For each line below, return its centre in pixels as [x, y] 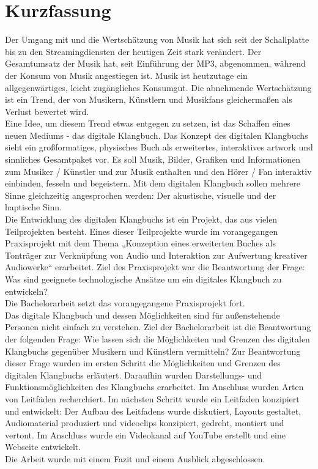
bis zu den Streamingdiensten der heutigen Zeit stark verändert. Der [133, 51]
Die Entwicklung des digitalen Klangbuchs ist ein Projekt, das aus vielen [141, 219]
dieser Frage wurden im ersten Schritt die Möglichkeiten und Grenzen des [143, 363]
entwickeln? [26, 291]
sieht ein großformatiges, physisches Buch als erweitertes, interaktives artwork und [159, 147]
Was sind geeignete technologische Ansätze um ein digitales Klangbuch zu [143, 279]
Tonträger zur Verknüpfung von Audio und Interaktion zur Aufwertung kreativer [156, 255]
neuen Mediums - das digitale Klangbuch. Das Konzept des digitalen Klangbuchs [157, 135]
